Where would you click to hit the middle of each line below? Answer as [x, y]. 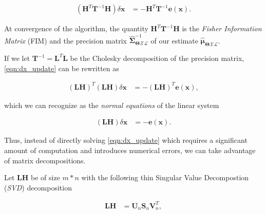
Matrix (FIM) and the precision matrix [65, 40]
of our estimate [174, 40]
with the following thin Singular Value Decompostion [165, 177]
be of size [45, 177]
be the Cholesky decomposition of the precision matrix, [157, 58]
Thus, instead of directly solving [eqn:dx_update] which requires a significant [126, 140]
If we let [17, 58]
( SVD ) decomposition [38, 187]
